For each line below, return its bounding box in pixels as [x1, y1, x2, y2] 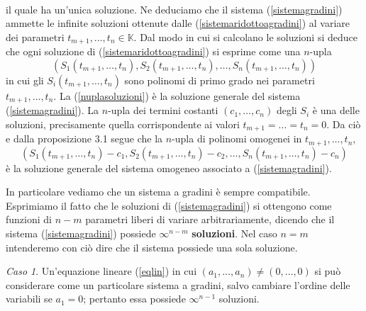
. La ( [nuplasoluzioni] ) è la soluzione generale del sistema [53, 88, 301, 103]
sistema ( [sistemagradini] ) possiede [6, 226, 156, 241]
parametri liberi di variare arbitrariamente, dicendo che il [85, 212, 335, 227]
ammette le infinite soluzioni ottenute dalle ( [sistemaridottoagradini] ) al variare [6, 16, 350, 30]
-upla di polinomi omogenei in [172, 131, 302, 146]
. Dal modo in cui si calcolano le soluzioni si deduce [133, 29, 357, 44]
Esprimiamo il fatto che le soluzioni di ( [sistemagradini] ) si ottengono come [6, 198, 332, 213]
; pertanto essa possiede [83, 291, 186, 306]
